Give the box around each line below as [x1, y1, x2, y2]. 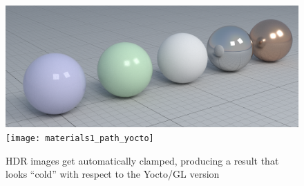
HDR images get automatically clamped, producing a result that [6, 153, 279, 167]
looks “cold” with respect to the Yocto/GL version [6, 167, 220, 181]
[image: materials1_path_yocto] [6, 133, 154, 143]
